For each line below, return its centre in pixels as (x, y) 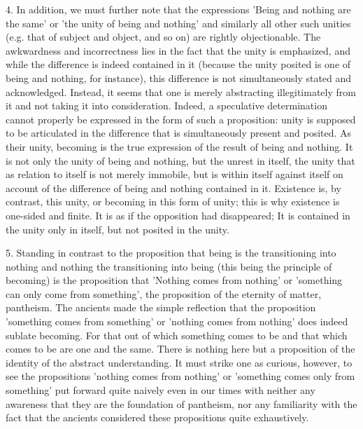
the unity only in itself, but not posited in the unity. (118, 229)
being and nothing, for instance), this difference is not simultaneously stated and (179, 77)
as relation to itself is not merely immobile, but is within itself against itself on (175, 174)
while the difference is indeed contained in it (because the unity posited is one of (178, 64)
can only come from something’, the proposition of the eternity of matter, (164, 293)
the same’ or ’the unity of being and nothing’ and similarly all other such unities (178, 23)
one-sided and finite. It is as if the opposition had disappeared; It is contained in (178, 215)
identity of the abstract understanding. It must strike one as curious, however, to (179, 362)
